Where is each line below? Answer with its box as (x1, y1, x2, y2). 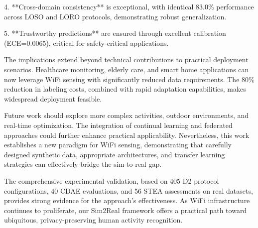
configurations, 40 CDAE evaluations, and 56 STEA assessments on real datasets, (4, 185, 253, 196)
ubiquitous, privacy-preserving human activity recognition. (4, 215, 183, 225)
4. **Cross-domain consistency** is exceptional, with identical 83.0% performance (4, 1, 254, 11)
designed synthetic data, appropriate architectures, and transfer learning (4, 149, 225, 159)
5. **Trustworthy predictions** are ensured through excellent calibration (4, 28, 226, 38)
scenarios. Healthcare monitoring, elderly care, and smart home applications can (4, 64, 249, 74)
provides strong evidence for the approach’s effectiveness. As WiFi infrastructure (4, 195, 250, 206)
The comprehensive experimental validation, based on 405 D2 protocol (4, 175, 219, 186)
